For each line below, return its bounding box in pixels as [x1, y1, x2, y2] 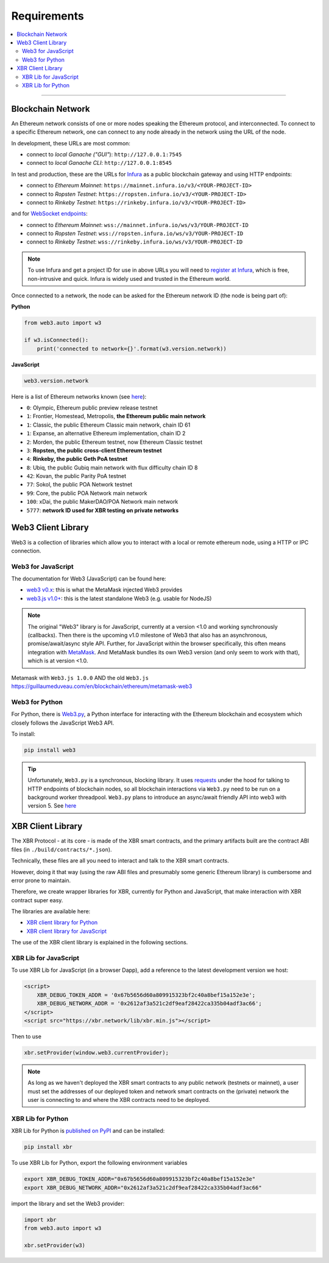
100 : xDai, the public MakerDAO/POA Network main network [26, 498, 179, 505]
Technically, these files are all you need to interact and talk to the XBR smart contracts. [11, 857, 229, 864]
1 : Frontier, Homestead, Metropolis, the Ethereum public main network [26, 413, 206, 420]
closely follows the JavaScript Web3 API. [11, 719, 115, 726]
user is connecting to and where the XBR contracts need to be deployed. [27, 1096, 210, 1104]
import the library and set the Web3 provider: [11, 1200, 125, 1207]
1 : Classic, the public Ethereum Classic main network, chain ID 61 [26, 421, 191, 429]
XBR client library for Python [26, 919, 98, 926]
